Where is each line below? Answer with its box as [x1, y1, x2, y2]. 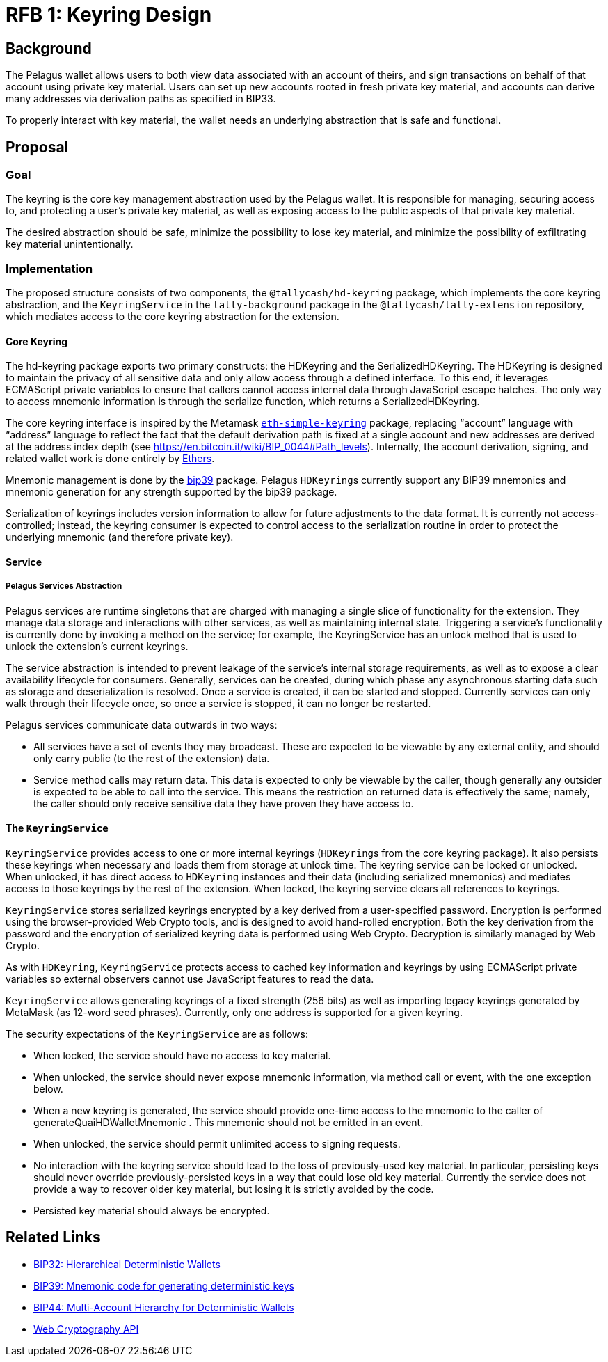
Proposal [6, 138, 69, 156]
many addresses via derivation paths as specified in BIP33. [6, 93, 276, 105]
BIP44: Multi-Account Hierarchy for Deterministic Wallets [33, 1301, 294, 1313]
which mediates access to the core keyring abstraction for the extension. [6, 310, 339, 323]
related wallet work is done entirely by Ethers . [6, 452, 215, 465]
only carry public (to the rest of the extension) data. [33, 752, 270, 764]
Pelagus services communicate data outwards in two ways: [6, 718, 278, 731]
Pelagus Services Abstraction [6, 581, 122, 592]
